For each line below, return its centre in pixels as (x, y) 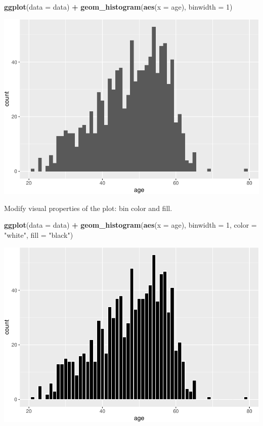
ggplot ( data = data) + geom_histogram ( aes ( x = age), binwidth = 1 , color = (130, 225)
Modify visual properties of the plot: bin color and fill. (88, 208)
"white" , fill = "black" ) (39, 235)
